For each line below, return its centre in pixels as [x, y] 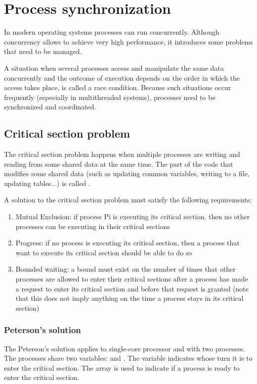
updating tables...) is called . [47, 183]
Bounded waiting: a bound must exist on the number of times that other [126, 269]
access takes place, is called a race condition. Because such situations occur [118, 87]
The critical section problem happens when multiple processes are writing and [122, 154]
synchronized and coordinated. [50, 107]
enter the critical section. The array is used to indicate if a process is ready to [122, 367]
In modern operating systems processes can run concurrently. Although [112, 32]
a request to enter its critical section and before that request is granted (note [132, 288]
